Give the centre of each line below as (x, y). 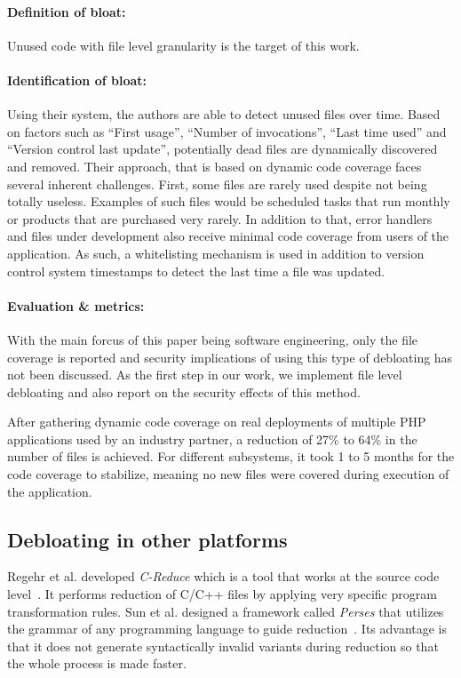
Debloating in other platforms (147, 539)
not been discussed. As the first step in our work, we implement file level (205, 375)
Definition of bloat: (67, 11)
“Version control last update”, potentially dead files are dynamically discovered (223, 149)
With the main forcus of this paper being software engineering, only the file (213, 339)
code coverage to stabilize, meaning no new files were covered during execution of (228, 474)
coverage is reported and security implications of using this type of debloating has (230, 357)
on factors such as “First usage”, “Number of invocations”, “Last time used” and (227, 131)
